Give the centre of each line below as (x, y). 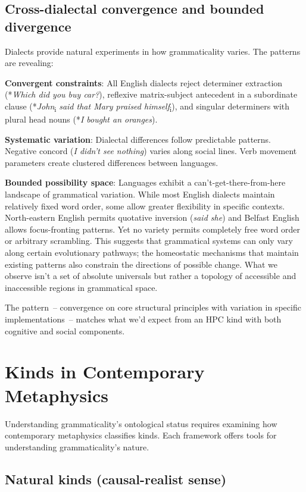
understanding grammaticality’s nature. (77, 446)
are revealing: (29, 63)
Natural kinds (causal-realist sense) (116, 479)
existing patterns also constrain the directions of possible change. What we (141, 264)
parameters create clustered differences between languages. (112, 162)
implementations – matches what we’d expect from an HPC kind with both (143, 319)
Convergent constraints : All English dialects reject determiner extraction (144, 82)
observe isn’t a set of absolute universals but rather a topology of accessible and (151, 276)
